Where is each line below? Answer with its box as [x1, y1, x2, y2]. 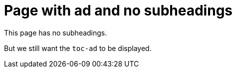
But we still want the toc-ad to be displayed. [4, 43, 152, 52]
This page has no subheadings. [4, 28, 107, 37]
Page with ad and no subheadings [4, 2, 233, 19]
